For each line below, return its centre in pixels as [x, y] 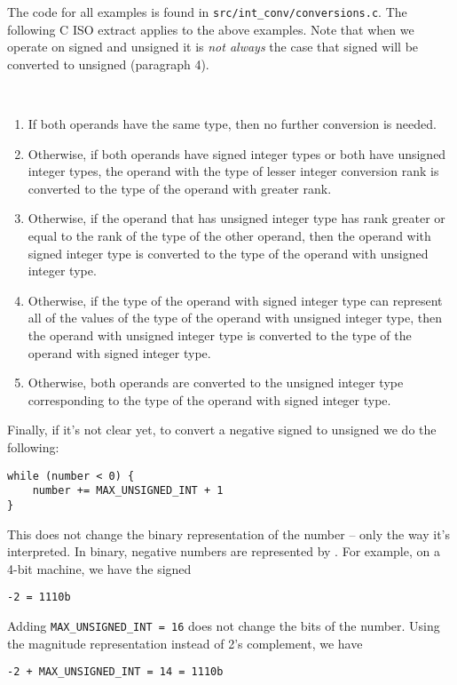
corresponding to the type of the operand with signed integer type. [209, 399]
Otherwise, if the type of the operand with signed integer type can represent [235, 300]
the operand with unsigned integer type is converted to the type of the [220, 335]
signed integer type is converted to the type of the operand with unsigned [228, 253]
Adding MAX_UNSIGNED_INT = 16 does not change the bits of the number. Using [224, 625]
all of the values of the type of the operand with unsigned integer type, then [235, 318]
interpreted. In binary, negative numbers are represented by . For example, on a [224, 551]
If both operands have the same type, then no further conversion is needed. [232, 124]
